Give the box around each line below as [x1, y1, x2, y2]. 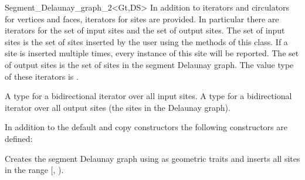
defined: [5, 132, 33, 144]
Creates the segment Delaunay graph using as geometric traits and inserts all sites [5, 152, 300, 164]
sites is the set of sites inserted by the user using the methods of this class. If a [5, 35, 288, 47]
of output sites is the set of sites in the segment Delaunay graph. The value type [5, 58, 294, 70]
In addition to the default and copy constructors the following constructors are [5, 121, 287, 133]
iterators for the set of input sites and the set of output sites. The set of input [5, 24, 285, 36]
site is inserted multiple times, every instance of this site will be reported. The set [5, 47, 299, 59]
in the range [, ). [5, 164, 64, 176]
